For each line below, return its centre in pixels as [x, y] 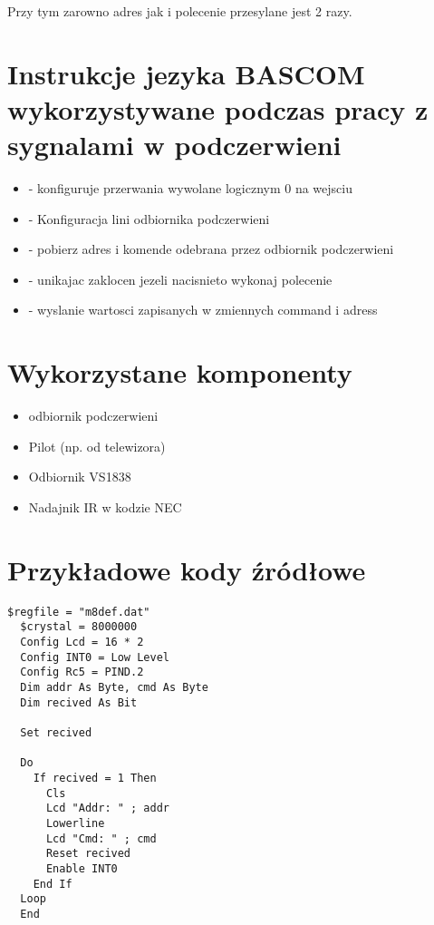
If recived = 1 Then [95, 778]
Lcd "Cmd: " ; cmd [101, 838]
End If [53, 884]
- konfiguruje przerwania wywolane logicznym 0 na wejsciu [190, 188]
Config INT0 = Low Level [95, 657]
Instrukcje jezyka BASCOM [186, 73]
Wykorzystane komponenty [180, 372]
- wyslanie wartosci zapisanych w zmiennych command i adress [203, 310]
